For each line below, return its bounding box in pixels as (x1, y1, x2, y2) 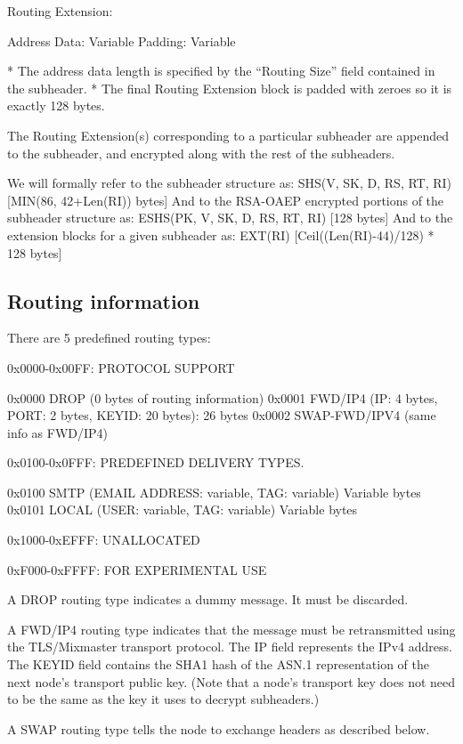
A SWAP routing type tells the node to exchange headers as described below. (7, 719, 430, 738)
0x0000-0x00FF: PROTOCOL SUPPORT (7, 358, 235, 376)
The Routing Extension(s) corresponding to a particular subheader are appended (7, 125, 450, 144)
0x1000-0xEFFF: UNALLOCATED (7, 530, 200, 549)
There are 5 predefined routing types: (7, 328, 211, 347)
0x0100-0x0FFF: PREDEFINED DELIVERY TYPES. (7, 453, 305, 472)
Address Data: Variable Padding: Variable (7, 31, 236, 50)
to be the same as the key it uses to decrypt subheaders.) (7, 690, 320, 708)
